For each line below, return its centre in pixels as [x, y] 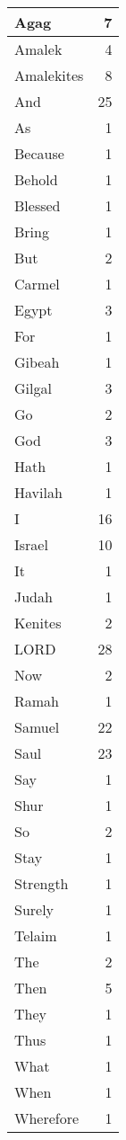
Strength [42, 883]
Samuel [37, 727]
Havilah [38, 492]
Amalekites [49, 75]
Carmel [37, 284]
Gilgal [33, 388]
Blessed [38, 205]
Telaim [36, 935]
